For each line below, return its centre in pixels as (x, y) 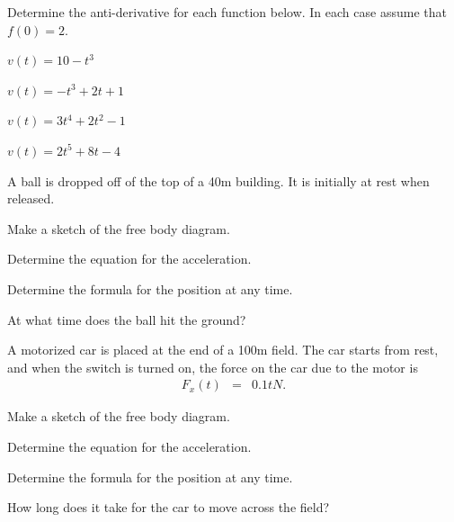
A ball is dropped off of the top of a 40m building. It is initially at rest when (218, 180)
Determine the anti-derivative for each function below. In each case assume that (227, 12)
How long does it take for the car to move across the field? (169, 507)
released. (31, 198)
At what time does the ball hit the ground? (127, 319)
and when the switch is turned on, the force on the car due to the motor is (213, 367)
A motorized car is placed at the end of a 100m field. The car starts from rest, (223, 350)
